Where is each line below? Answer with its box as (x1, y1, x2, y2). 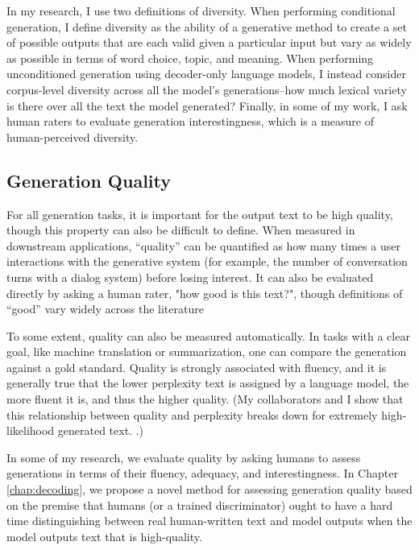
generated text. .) (57, 422, 144, 439)
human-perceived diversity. (6, 128, 139, 145)
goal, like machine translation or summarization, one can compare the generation (6, 343, 407, 360)
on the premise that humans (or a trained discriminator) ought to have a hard (6, 496, 393, 513)
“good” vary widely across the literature (6, 300, 204, 317)
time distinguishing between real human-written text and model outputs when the (6, 512, 413, 529)
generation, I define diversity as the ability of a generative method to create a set (6, 18, 407, 35)
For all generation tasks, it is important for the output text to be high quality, (6, 205, 393, 222)
